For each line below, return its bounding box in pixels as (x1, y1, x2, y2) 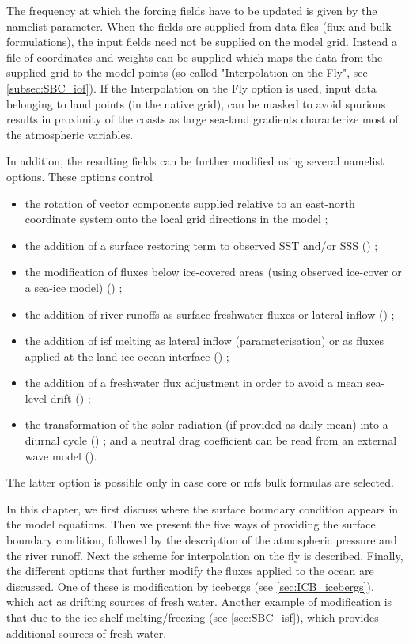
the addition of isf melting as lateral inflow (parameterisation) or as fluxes (25, 332, 384, 349)
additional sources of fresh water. (6, 624, 167, 641)
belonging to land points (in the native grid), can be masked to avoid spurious (6, 95, 386, 112)
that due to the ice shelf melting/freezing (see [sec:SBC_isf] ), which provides (6, 609, 379, 625)
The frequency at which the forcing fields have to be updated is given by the (6, 2, 377, 18)
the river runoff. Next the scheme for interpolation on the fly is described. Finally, (6, 547, 403, 563)
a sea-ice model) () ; (25, 278, 123, 295)
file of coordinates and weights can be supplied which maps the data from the (6, 48, 383, 65)
